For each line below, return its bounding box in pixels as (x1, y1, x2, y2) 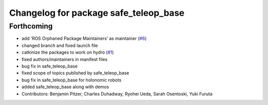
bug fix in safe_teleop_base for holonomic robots (21, 77, 122, 83)
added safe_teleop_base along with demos (21, 84, 109, 90)
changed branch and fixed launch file (21, 42, 98, 48)
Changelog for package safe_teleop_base (9, 7, 185, 18)
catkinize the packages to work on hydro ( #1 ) (21, 49, 114, 55)
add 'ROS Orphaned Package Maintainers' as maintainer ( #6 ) (21, 35, 147, 41)
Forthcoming (9, 22, 53, 31)
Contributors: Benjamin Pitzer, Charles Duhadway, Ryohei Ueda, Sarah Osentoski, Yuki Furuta (21, 91, 213, 97)
